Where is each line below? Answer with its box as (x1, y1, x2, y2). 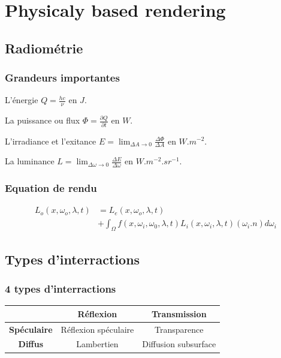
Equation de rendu (5, 180, 97, 195)
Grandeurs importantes (5, 70, 120, 85)
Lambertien (76, 338, 119, 350)
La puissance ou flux (5, 114, 80, 127)
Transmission (151, 307, 207, 320)
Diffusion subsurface (142, 338, 216, 350)
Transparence (155, 323, 204, 335)
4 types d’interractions (5, 281, 116, 296)
